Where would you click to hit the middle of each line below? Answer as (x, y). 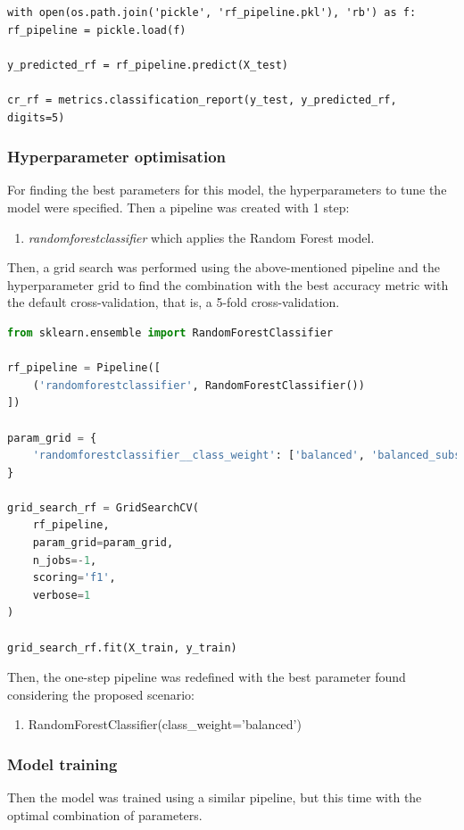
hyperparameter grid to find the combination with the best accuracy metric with (228, 284)
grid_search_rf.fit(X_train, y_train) (122, 647)
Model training (62, 764)
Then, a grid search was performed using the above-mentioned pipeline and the (224, 267)
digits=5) (36, 117)
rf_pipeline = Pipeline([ (84, 368)
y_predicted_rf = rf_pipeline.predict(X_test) (148, 65)
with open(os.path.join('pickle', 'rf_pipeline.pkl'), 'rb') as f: (212, 12)
